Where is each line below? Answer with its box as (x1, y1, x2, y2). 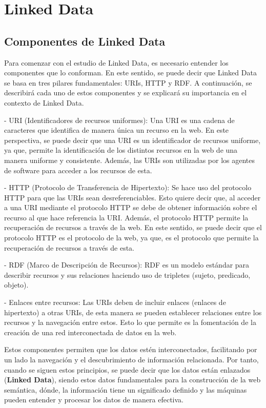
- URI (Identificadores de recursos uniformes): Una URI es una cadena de (4, 114, 235, 125)
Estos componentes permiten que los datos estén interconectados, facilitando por (4, 344, 257, 355)
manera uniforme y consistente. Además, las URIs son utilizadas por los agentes (4, 154, 255, 165)
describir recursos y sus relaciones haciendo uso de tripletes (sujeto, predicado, (4, 269, 251, 280)
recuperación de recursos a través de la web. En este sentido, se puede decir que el (4, 222, 262, 233)
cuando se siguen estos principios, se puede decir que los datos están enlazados (4, 364, 251, 375)
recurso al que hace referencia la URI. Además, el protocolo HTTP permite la (4, 212, 249, 222)
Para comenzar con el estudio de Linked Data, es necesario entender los (4, 57, 229, 68)
